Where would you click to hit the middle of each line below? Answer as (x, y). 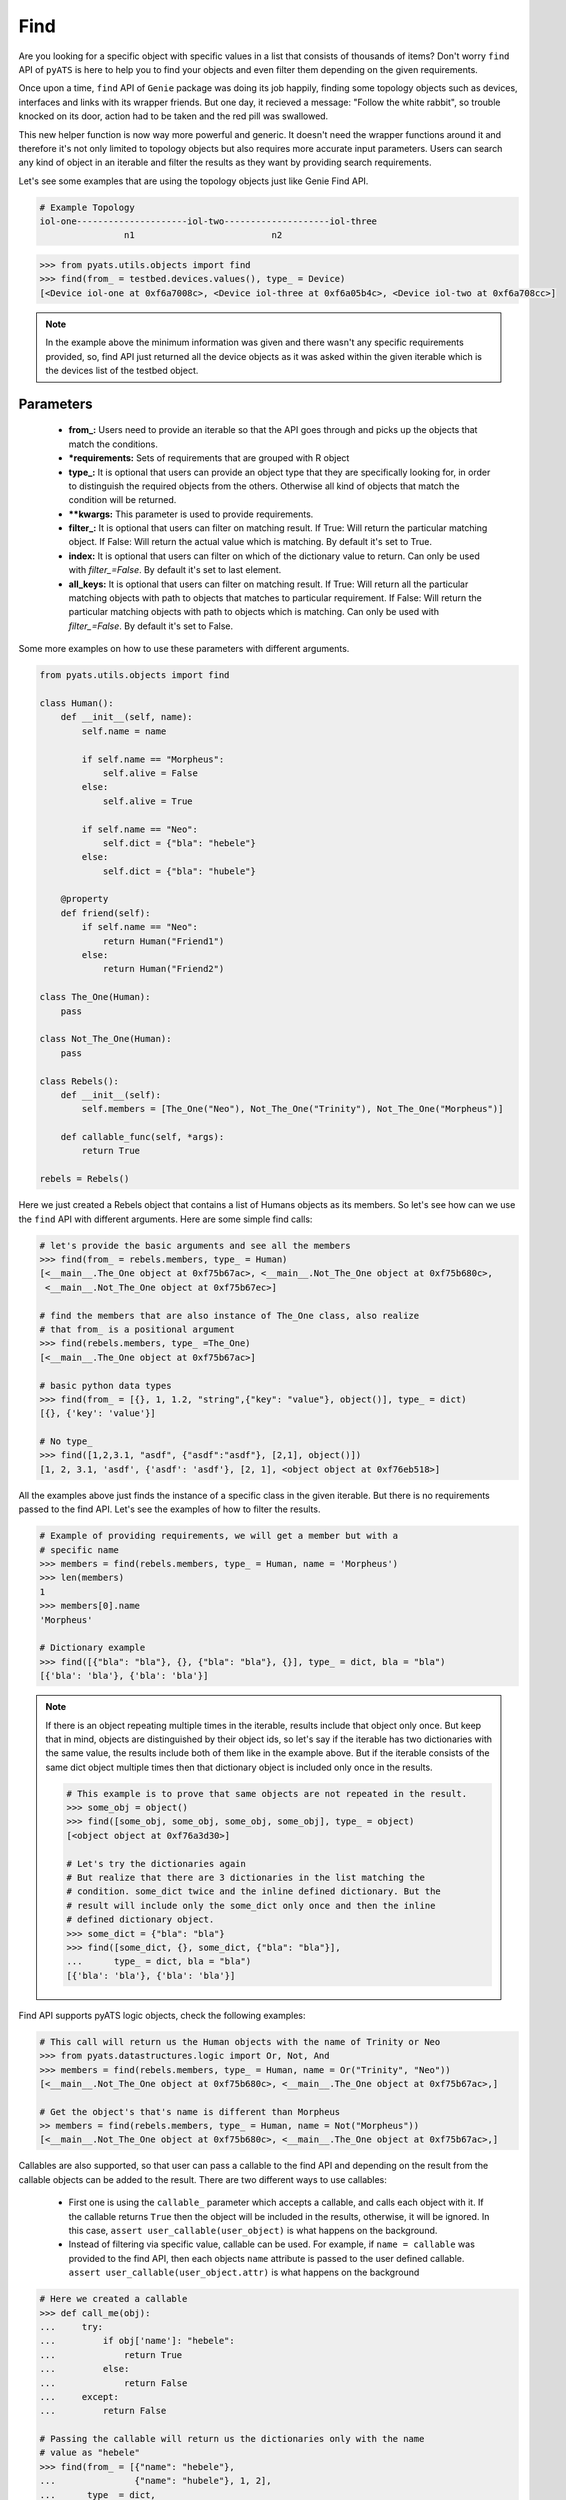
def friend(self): (105, 913)
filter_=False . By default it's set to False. (151, 626)
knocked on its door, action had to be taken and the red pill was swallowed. (173, 116)
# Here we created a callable (113, 2299)
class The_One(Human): (95, 997)
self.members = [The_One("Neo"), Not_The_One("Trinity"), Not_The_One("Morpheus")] (292, 1109)
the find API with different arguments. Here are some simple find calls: (165, 1219)
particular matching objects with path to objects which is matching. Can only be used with (254, 612)
